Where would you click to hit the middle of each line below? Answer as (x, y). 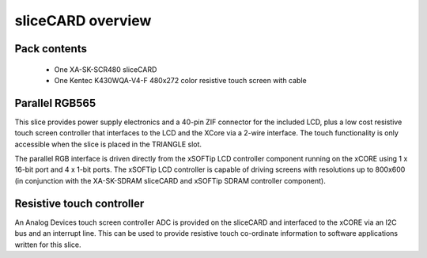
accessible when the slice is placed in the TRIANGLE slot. (108, 144)
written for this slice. (48, 245)
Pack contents (51, 49)
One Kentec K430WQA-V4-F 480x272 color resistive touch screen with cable (181, 80)
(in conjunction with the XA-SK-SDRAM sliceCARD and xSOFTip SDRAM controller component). (170, 180)
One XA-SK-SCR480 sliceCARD (106, 69)
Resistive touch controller (79, 203)
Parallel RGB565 (55, 103)
